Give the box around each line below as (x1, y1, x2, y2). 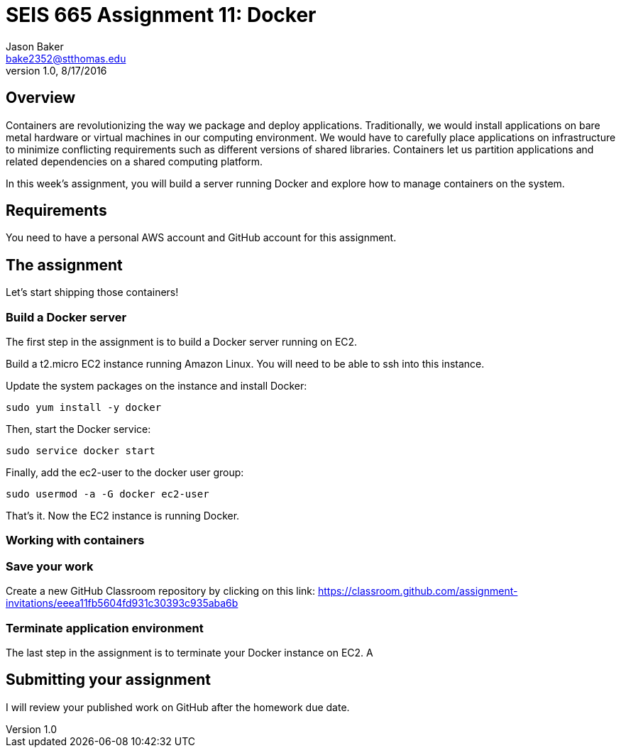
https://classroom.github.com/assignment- (317, 585, 518, 598)
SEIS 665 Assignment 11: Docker (6, 3, 317, 27)
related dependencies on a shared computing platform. (6, 155, 263, 167)
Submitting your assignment (6, 671, 211, 689)
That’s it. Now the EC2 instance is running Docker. (6, 510, 240, 522)
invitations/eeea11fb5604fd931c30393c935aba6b (6, 597, 238, 610)
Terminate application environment (6, 620, 204, 635)
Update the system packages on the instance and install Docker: (6, 380, 307, 392)
